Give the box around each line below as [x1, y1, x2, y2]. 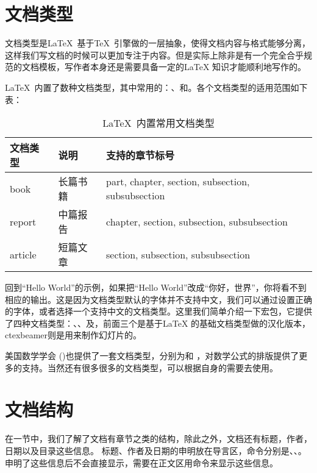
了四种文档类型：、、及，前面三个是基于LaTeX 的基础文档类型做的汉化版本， [5, 316, 311, 329]
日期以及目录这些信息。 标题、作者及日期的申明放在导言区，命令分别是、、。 [5, 444, 307, 457]
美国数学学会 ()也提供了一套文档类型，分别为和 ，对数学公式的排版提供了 [5, 349, 299, 362]
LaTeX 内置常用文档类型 [102, 116, 215, 130]
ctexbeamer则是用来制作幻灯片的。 [5, 329, 142, 341]
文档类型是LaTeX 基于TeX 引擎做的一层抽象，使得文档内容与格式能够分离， [5, 37, 311, 49]
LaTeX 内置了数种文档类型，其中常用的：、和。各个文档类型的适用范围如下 [5, 80, 308, 93]
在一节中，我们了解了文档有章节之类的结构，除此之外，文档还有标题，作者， [5, 432, 312, 445]
